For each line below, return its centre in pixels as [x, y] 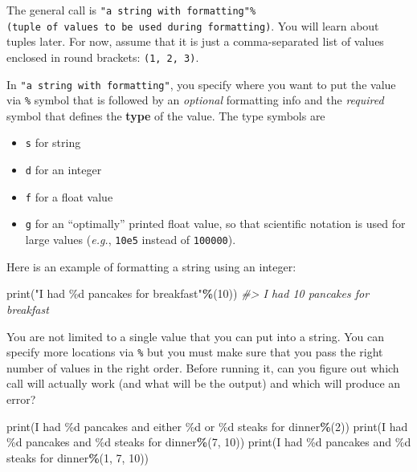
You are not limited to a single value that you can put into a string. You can [196, 336]
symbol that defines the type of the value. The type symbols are [166, 115]
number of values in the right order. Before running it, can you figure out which [203, 367]
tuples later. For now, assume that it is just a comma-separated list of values [195, 41]
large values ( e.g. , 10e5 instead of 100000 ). [131, 240]
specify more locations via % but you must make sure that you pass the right [195, 352]
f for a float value [69, 196]
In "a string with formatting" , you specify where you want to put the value [201, 84]
